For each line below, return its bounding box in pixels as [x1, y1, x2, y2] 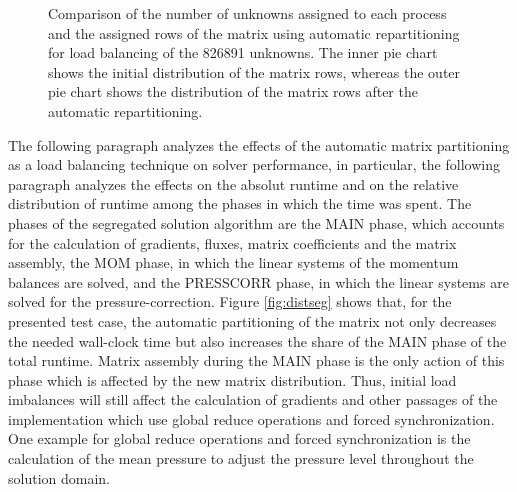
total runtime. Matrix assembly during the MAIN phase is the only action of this [8, 350, 505, 371]
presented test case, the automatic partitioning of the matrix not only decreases [8, 310, 497, 331]
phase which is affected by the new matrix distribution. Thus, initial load [8, 369, 457, 390]
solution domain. [8, 467, 110, 488]
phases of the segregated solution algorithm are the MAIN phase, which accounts [8, 212, 505, 233]
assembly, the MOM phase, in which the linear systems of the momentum [8, 252, 459, 273]
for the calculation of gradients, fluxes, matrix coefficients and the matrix [8, 232, 457, 253]
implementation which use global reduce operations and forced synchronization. [8, 408, 495, 429]
